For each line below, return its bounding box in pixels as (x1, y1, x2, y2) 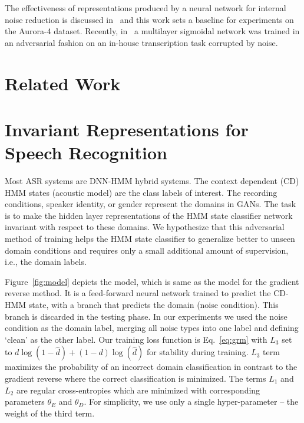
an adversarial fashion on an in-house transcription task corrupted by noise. (5, 36, 278, 48)
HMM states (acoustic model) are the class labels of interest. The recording (5, 186, 277, 198)
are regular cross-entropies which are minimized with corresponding (16, 383, 260, 396)
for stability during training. (146, 346, 249, 358)
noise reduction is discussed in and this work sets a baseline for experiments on (5, 13, 294, 25)
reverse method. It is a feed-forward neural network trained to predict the (5, 287, 271, 299)
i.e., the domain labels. (5, 255, 87, 268)
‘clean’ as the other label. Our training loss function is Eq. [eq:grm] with (5, 333, 267, 345)
